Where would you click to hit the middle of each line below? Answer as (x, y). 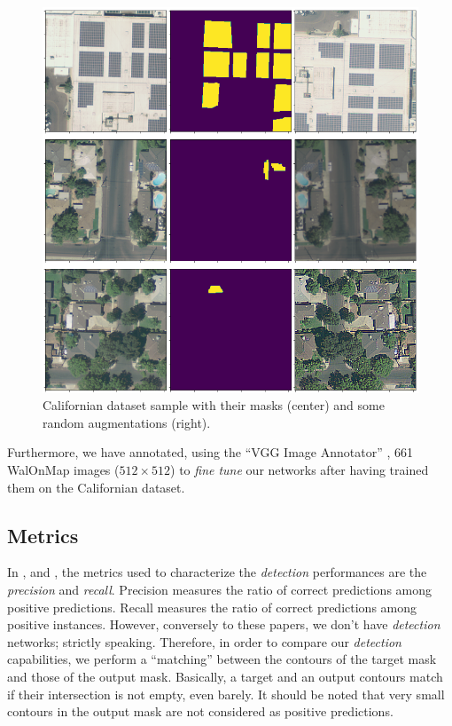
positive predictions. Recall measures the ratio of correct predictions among (212, 607)
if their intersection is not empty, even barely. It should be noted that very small (226, 694)
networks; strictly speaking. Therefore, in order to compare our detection (204, 641)
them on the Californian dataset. (96, 487)
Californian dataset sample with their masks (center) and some (214, 405)
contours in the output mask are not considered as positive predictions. (200, 711)
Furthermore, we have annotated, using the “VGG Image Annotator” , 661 (210, 452)
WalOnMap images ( (63, 470)
